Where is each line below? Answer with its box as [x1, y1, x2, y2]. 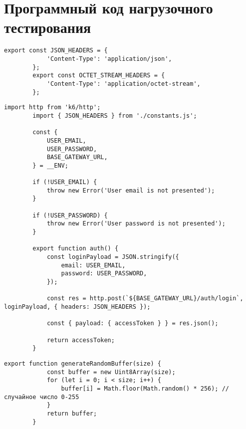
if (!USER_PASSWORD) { [32, 212, 108, 219]
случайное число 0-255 [4, 393, 79, 401]
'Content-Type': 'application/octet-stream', [46, 80, 201, 87]
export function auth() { [32, 245, 119, 252]
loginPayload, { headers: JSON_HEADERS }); [4, 303, 151, 310]
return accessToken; [46, 336, 115, 344]
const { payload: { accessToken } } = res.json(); [46, 320, 219, 327]
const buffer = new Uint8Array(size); [46, 368, 176, 376]
